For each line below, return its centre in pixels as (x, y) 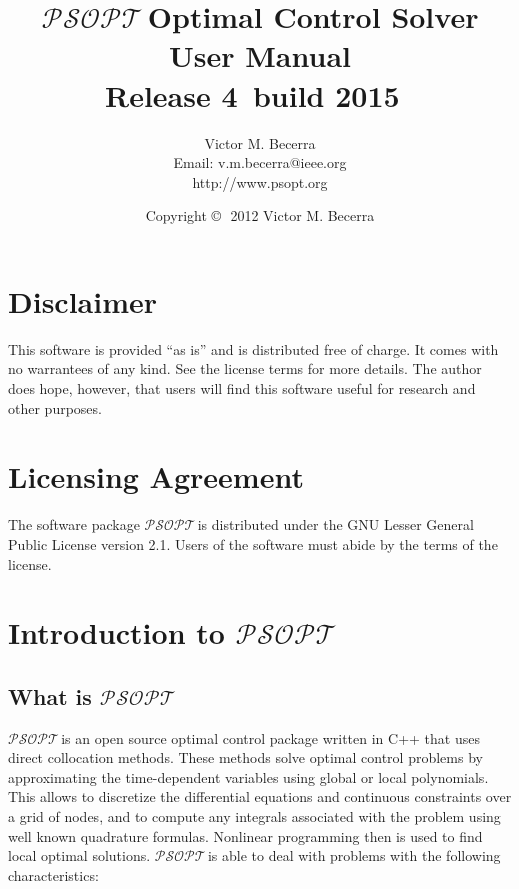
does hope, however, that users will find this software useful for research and (242, 388)
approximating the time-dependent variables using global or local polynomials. (248, 776)
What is (50, 695)
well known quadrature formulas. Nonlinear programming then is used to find (245, 835)
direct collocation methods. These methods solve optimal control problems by (245, 757)
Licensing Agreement (156, 476)
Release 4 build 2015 (252, 94)
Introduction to (116, 632)
